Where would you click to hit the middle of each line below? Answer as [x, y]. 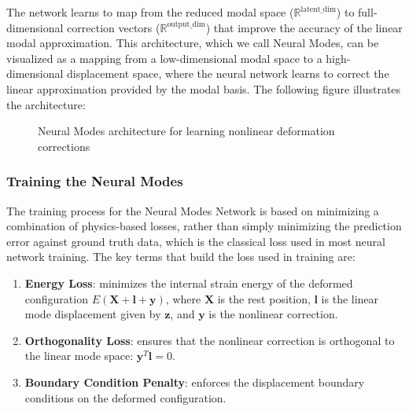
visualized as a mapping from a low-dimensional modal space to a [164, 58]
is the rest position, [264, 298]
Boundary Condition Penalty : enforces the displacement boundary [195, 382]
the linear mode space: [79, 356]
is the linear [350, 298]
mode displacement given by [93, 314]
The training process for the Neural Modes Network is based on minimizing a [193, 210]
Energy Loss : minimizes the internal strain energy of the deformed [189, 283]
